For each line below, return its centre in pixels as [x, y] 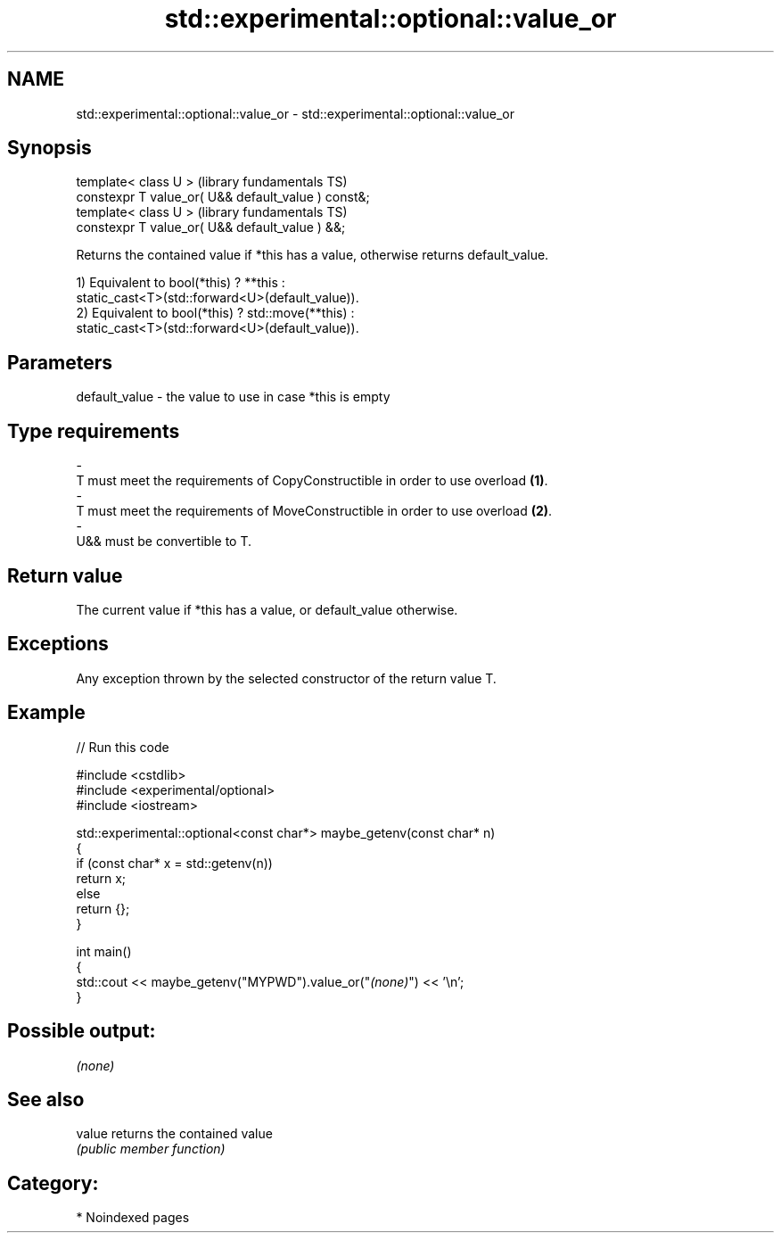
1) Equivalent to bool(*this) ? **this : [181, 283]
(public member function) [151, 1149]
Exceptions [58, 644]
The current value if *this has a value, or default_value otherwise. [267, 609]
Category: [53, 1183]
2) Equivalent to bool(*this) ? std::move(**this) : [215, 313]
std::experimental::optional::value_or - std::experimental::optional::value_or [295, 113]
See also [46, 1099]
